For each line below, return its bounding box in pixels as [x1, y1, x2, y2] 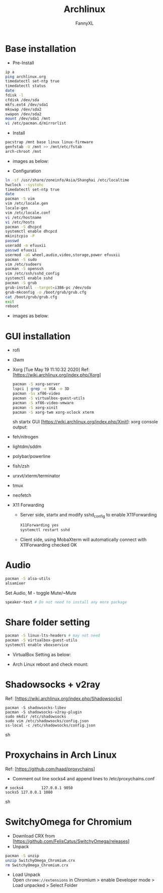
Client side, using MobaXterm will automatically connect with [20, 537, 147, 543]
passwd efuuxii [5, 247, 37, 252]
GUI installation [5, 330, 71, 342]
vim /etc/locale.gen [5, 201, 49, 206]
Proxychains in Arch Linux [5, 749, 117, 761]
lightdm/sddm [12, 443, 42, 450]
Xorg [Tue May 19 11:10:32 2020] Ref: [12, 367, 90, 373]
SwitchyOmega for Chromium [5, 816, 132, 828]
